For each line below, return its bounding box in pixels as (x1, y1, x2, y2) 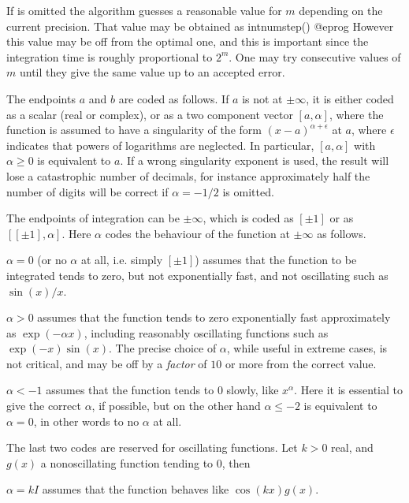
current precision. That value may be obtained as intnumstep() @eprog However (6, 17, 394, 34)
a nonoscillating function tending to (40, 454, 214, 471)
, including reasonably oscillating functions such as (84, 324, 329, 341)
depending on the (299, 2, 383, 18)
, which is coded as (203, 210, 294, 226)
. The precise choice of (108, 340, 217, 356)
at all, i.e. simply (80, 251, 163, 268)
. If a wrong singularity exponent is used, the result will (120, 152, 389, 169)
